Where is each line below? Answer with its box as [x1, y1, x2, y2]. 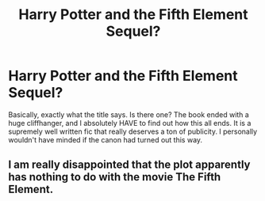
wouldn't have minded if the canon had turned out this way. [8, 135, 203, 144]
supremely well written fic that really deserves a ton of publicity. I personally [8, 127, 258, 136]
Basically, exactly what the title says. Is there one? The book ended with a [8, 109, 250, 119]
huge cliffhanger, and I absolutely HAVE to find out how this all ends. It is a [8, 118, 252, 127]
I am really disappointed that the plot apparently [8, 158, 251, 172]
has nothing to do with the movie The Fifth [8, 170, 221, 184]
